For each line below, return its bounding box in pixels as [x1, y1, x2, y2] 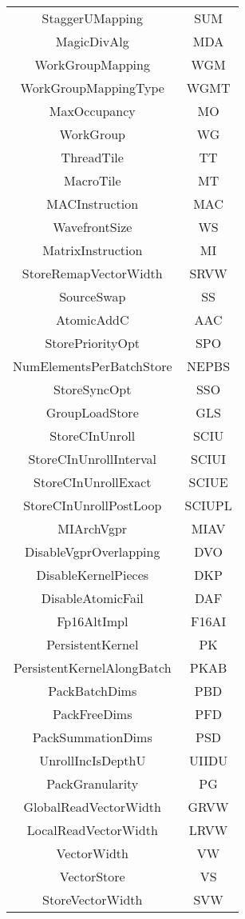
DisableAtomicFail [41, 589, 144, 607]
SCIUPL [184, 496, 232, 514]
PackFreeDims [53, 705, 132, 723]
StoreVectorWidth [42, 890, 143, 909]
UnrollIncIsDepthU [39, 751, 146, 769]
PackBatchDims [48, 681, 137, 700]
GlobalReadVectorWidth [23, 797, 161, 816]
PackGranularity [46, 774, 139, 793]
